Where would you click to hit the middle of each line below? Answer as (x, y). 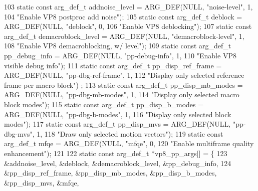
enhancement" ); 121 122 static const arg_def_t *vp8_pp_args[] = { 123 (116, 153)
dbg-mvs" (18, 133)
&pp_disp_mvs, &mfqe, (42, 182)
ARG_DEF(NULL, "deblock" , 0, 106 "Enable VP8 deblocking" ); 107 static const (128, 26)
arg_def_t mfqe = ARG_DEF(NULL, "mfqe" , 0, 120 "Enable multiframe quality (129, 143)
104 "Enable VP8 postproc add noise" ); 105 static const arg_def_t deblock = (123, 16)
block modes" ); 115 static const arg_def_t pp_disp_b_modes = (104, 104)
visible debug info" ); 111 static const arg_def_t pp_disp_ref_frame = (113, 65)
